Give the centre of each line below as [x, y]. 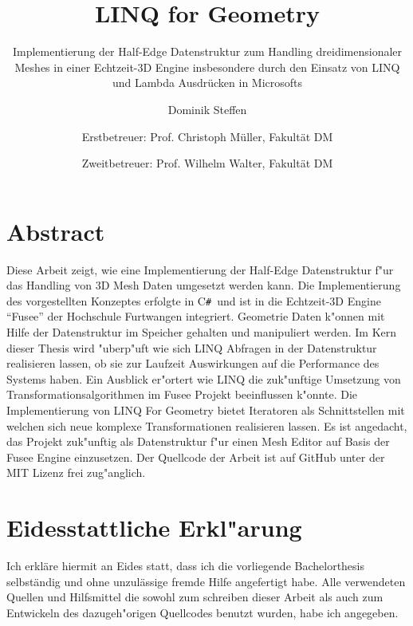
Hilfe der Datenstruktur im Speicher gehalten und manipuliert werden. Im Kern [202, 332]
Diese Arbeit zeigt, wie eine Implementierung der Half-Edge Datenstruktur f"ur [200, 269]
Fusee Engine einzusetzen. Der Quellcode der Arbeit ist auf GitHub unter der [196, 457]
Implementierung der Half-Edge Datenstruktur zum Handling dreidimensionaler [207, 51]
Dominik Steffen [207, 109]
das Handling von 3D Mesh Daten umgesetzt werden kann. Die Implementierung [204, 285]
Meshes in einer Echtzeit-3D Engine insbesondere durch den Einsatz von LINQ [207, 67]
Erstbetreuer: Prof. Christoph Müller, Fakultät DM [207, 136]
